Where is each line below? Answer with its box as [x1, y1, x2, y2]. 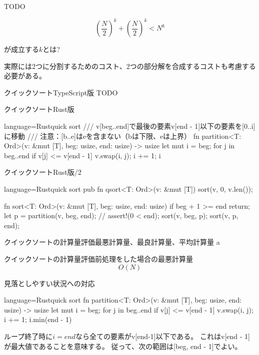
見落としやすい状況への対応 [4, 278, 95, 288]
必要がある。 [4, 70, 46, 81]
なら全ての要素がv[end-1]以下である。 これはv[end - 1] [75, 331, 250, 341]
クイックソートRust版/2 [4, 167, 81, 177]
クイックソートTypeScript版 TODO [4, 87, 118, 97]
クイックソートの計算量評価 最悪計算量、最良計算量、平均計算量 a [4, 237, 220, 247]
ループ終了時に [4, 331, 53, 341]
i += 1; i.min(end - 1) [4, 314, 72, 325]
